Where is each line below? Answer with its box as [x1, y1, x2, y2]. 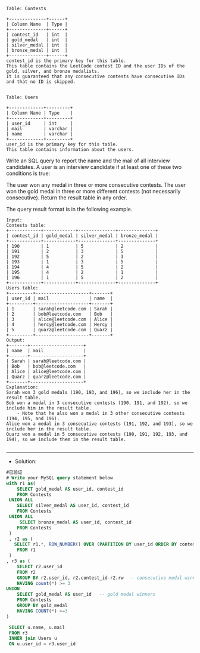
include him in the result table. [6, 405, 92, 411]
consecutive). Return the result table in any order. [6, 194, 128, 201]
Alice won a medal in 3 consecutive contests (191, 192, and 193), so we [6, 421, 193, 427]
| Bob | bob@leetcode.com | [6, 364, 86, 369]
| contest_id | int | [6, 32, 68, 38]
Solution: [14, 458, 37, 465]
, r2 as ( [8, 536, 33, 542]
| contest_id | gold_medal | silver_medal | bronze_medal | [6, 233, 159, 239]
